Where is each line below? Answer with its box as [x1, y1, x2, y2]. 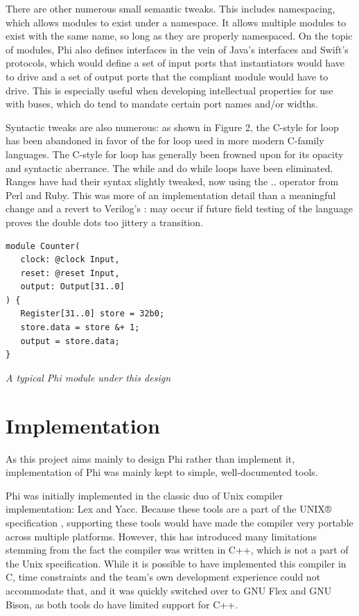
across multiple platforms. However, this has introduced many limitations [6, 529, 317, 543]
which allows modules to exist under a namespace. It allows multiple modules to [6, 15, 347, 29]
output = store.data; [20, 336, 120, 346]
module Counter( [6, 241, 80, 251]
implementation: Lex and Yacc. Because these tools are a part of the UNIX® [6, 502, 332, 516]
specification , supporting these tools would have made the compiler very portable [6, 515, 353, 529]
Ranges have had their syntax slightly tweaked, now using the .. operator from [6, 174, 339, 189]
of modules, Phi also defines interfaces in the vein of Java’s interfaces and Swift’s [6, 42, 349, 56]
